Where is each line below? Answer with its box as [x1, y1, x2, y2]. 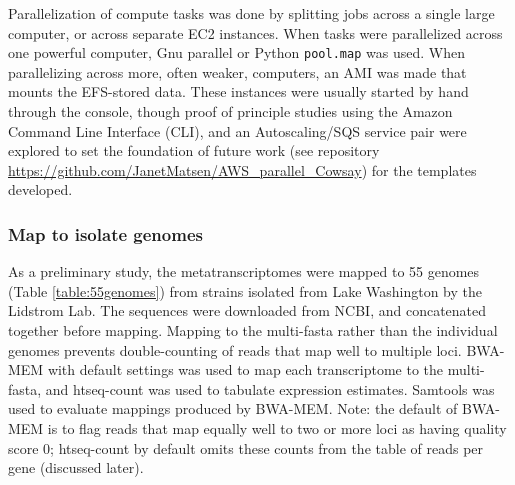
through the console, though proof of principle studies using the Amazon [8, 101, 453, 122]
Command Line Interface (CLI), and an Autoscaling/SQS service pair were [8, 120, 467, 141]
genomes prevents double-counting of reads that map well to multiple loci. [8, 339, 462, 360]
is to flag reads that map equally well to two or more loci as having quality [47, 417, 507, 438]
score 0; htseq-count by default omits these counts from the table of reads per [8, 437, 484, 458]
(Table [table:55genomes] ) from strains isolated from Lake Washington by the [8, 280, 483, 301]
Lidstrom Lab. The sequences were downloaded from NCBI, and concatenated [8, 300, 487, 321]
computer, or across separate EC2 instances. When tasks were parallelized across [8, 22, 503, 43]
